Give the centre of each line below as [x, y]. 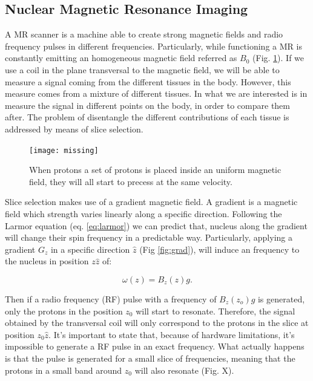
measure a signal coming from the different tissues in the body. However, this [148, 81]
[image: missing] [64, 150]
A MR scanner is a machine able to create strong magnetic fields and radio [144, 34]
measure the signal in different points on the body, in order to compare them [147, 105]
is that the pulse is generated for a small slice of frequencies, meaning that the [150, 358]
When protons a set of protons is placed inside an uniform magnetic [155, 170]
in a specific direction [90, 249]
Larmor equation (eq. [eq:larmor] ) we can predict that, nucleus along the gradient [156, 225]
